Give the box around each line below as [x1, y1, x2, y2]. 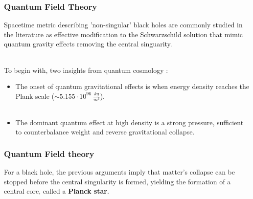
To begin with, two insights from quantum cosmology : [4, 65, 168, 75]
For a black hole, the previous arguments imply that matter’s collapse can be [4, 166, 235, 177]
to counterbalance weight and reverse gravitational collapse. [15, 127, 195, 137]
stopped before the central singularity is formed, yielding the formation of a [4, 176, 231, 186]
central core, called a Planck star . [4, 186, 109, 196]
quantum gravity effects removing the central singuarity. [4, 39, 172, 49]
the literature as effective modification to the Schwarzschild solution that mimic [4, 29, 243, 39]
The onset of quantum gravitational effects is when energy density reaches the [15, 81, 250, 91]
